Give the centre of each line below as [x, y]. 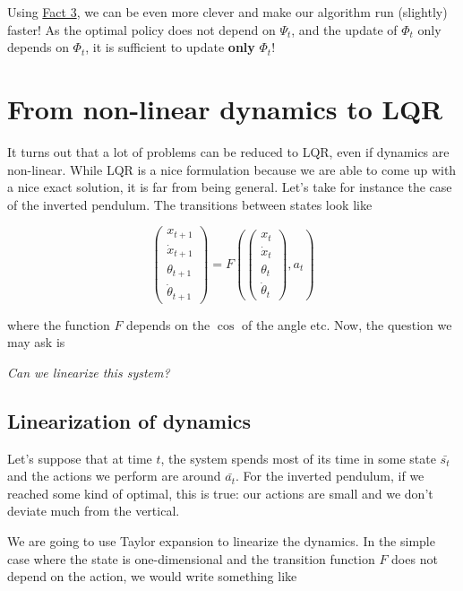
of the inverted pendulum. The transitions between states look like [190, 204]
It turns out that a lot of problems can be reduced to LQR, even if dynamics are [228, 151]
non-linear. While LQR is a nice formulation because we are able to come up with [232, 169]
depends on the [168, 324]
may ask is [36, 342]
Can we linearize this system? [89, 372]
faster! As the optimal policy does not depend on [141, 29]
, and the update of [344, 29]
